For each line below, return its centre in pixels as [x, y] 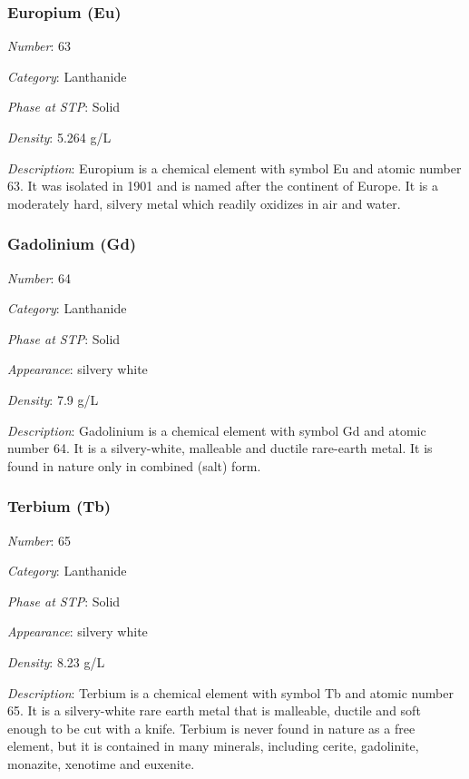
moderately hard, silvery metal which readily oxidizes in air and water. [204, 203]
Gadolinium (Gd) [72, 244]
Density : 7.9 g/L [53, 399]
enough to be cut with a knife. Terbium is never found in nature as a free [211, 728]
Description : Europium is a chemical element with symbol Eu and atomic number [234, 168]
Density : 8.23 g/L [56, 661]
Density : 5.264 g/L [59, 137]
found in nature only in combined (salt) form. [134, 465]
